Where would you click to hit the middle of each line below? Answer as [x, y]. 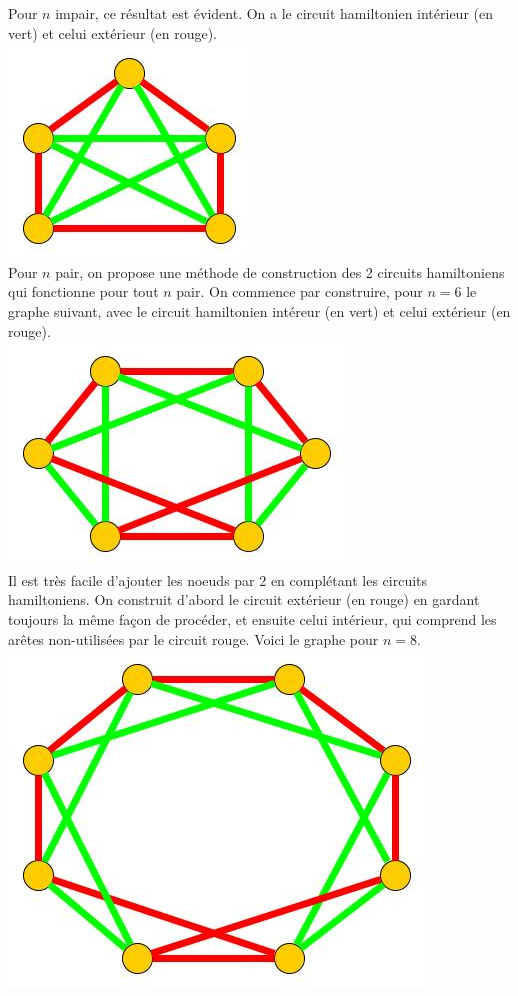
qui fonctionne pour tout [83, 291]
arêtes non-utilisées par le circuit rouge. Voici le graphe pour [193, 638]
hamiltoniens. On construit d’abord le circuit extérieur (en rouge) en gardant [244, 599]
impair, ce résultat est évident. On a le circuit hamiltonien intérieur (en [274, 13]
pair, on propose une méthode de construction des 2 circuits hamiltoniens [280, 271]
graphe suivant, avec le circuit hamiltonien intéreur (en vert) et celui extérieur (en [259, 310]
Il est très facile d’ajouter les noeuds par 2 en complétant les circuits [218, 579]
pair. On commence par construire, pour [299, 291]
